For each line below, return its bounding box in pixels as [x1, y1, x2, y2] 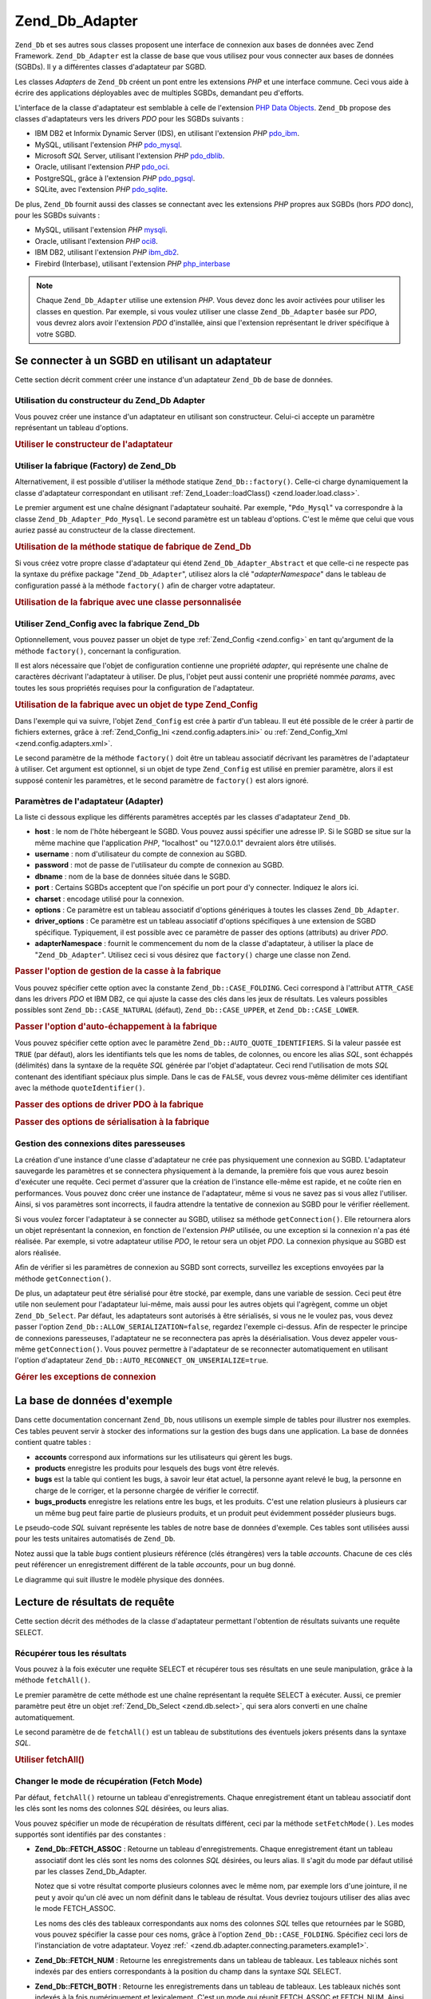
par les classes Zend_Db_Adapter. [34, 1867, 147, 1877]
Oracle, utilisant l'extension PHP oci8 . [34, 236, 159, 245]
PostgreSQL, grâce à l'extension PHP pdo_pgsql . [34, 173, 196, 183]
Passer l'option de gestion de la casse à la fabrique [14, 966, 221, 977]
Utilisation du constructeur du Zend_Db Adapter [14, 395, 205, 406]
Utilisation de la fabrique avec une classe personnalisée [14, 597, 242, 608]
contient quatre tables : [14, 1438, 92, 1447]
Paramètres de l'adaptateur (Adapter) [14, 796, 164, 807]
